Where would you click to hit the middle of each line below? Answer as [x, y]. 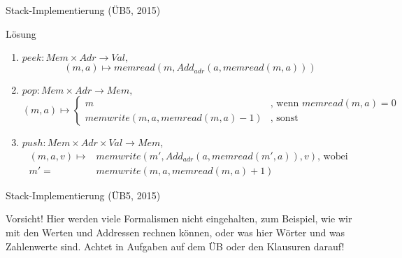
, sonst [284, 118]
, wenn [285, 103]
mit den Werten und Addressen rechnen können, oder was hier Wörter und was [175, 232]
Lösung [21, 33]
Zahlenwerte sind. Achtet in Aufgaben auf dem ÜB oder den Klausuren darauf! [175, 246]
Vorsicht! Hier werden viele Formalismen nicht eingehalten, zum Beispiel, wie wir [179, 218]
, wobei [333, 156]
